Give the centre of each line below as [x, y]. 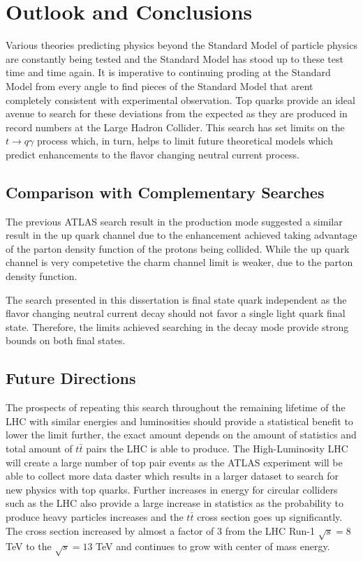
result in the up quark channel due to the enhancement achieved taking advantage [181, 235]
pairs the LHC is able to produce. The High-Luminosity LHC [217, 448]
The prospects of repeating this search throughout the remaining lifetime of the [176, 407]
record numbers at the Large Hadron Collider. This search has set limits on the [175, 127]
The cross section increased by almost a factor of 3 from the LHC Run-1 [161, 530]
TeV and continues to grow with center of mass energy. [213, 546]
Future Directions [71, 378]
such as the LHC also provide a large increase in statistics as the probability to [175, 503]
